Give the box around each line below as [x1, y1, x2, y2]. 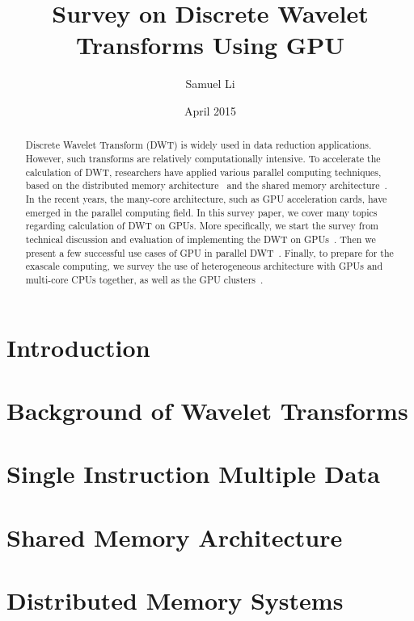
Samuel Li [185, 75, 235, 92]
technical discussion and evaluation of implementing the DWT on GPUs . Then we [25, 232, 376, 245]
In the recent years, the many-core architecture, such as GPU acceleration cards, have [25, 191, 387, 205]
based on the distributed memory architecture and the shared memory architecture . [25, 178, 387, 192]
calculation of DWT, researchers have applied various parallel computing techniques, [25, 165, 382, 178]
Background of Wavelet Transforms [6, 393, 408, 426]
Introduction [6, 330, 150, 363]
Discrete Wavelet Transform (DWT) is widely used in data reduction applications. [25, 138, 372, 152]
